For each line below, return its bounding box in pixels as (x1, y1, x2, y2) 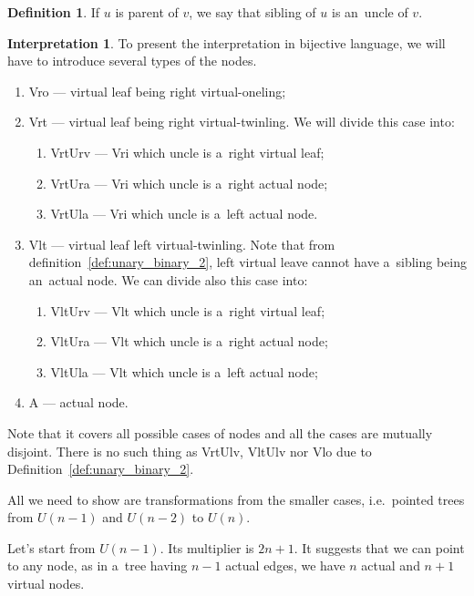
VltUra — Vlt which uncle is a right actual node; (50, 332, 328, 351)
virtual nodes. (7, 574, 85, 593)
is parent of (115, 3, 179, 21)
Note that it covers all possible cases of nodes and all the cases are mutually (7, 423, 433, 442)
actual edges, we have (225, 556, 345, 575)
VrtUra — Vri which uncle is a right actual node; (50, 173, 328, 192)
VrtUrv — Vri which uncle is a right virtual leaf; (50, 142, 325, 161)
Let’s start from (7, 538, 96, 557)
